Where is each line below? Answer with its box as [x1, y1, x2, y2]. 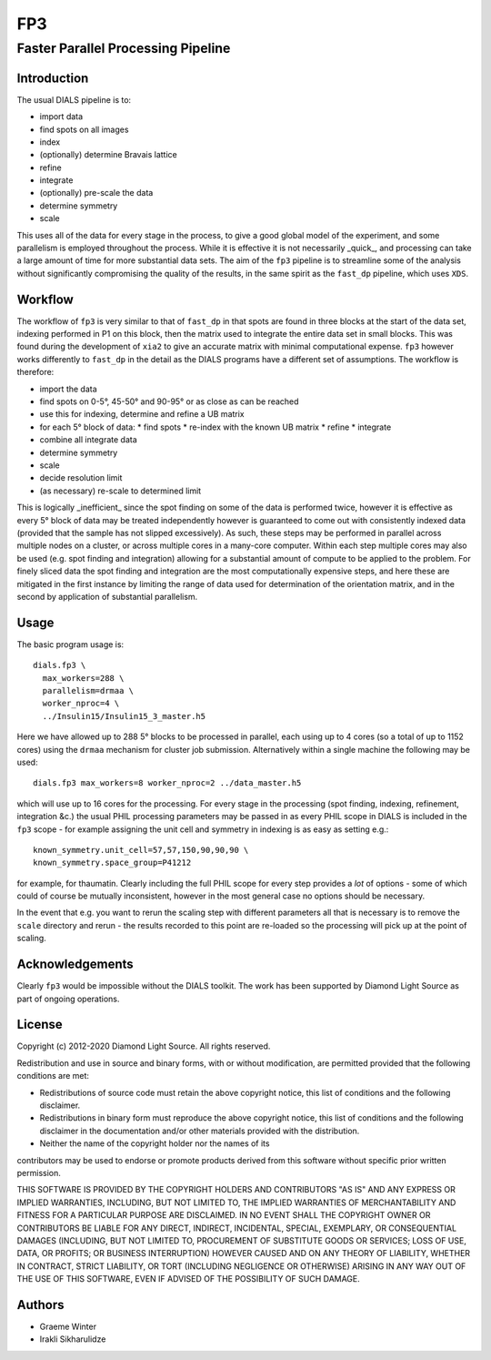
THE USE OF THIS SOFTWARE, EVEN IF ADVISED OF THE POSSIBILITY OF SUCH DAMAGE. [16, 1274, 361, 1284]
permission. [16, 1167, 61, 1178]
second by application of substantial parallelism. [16, 591, 198, 602]
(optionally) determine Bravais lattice [39, 149, 177, 160]
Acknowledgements [16, 957, 134, 972]
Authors [16, 1297, 65, 1313]
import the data [39, 383, 97, 394]
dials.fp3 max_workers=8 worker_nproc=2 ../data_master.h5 [33, 778, 302, 788]
